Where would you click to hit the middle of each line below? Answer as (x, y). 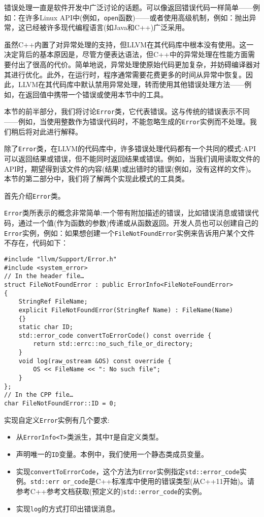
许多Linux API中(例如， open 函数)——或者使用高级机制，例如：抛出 (137, 17)
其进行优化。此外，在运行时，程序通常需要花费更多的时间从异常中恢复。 (125, 74)
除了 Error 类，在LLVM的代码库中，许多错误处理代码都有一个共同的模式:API (130, 148)
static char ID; (46, 327)
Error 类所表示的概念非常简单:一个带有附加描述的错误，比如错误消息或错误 (128, 213)
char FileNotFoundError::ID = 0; (60, 404)
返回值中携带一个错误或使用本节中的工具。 (96, 94)
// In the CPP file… (39, 395)
